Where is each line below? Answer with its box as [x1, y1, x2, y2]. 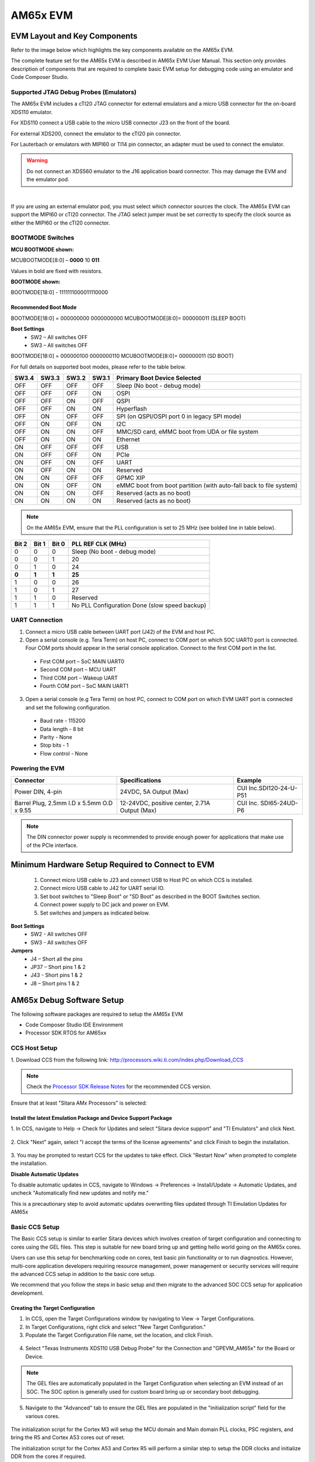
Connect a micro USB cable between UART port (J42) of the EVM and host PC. [25, 628, 216, 635]
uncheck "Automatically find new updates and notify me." [10, 1189, 149, 1197]
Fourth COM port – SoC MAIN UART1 [40, 682, 128, 689]
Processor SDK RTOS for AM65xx [25, 1029, 107, 1036]
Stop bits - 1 [40, 742, 69, 749]
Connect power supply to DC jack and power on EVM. [40, 901, 170, 908]
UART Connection [10, 616, 63, 624]
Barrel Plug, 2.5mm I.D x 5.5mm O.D [14, 799, 113, 807]
